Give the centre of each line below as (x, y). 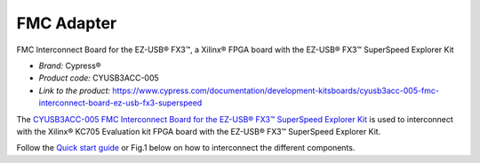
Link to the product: (75, 90)
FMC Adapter (67, 23)
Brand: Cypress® (70, 66)
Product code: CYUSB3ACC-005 (99, 78)
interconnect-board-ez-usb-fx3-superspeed (120, 103)
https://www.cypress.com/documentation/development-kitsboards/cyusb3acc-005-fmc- (276, 90)
